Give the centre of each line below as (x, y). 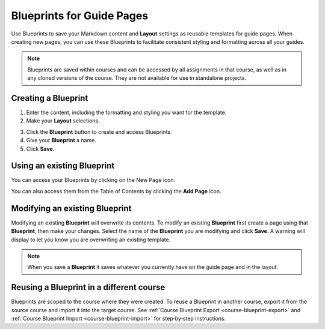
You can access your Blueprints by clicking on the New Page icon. (93, 180)
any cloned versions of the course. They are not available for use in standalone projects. (137, 78)
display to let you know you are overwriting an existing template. (91, 240)
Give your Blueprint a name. (61, 140)
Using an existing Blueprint (63, 166)
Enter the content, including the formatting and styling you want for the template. (126, 113)
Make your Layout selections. (63, 121)
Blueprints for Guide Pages (80, 16)
